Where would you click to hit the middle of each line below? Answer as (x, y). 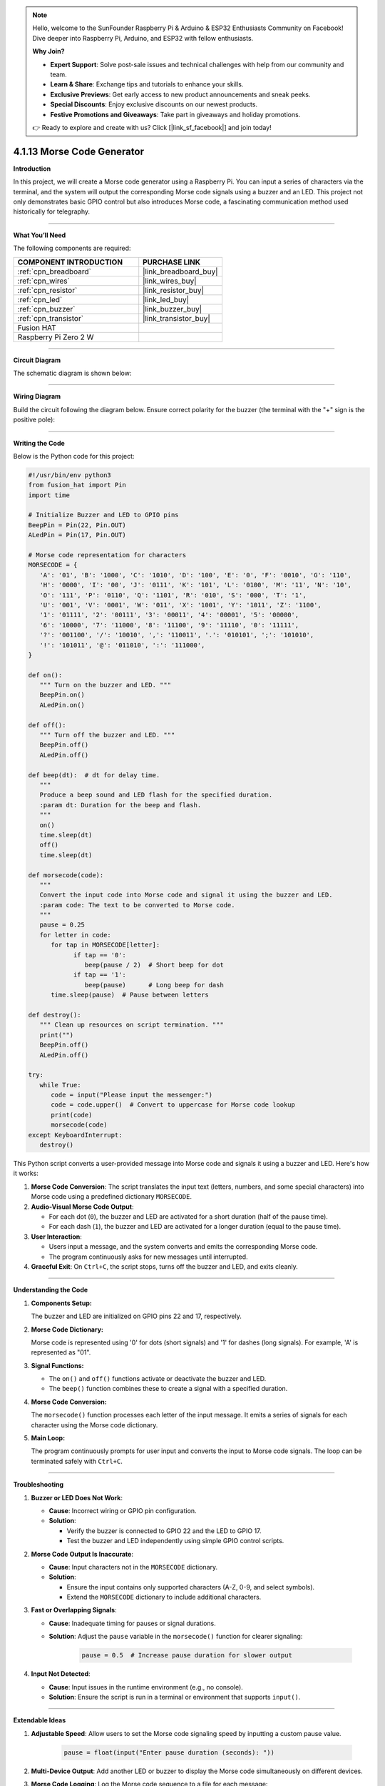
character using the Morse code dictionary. (94, 1425)
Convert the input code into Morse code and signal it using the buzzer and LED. (186, 895)
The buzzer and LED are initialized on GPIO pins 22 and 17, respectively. (137, 1316)
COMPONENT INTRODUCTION (70, 262)
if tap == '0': (99, 955)
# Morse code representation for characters (107, 555)
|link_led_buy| (166, 299)
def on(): (45, 675)
